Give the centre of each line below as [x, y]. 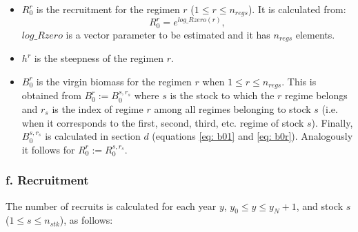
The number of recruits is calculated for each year [111, 205]
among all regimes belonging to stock [232, 109]
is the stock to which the [222, 95]
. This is [299, 81]
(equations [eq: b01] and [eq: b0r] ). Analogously [252, 136]
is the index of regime [98, 109]
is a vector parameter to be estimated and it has [168, 34]
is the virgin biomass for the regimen [114, 81]
